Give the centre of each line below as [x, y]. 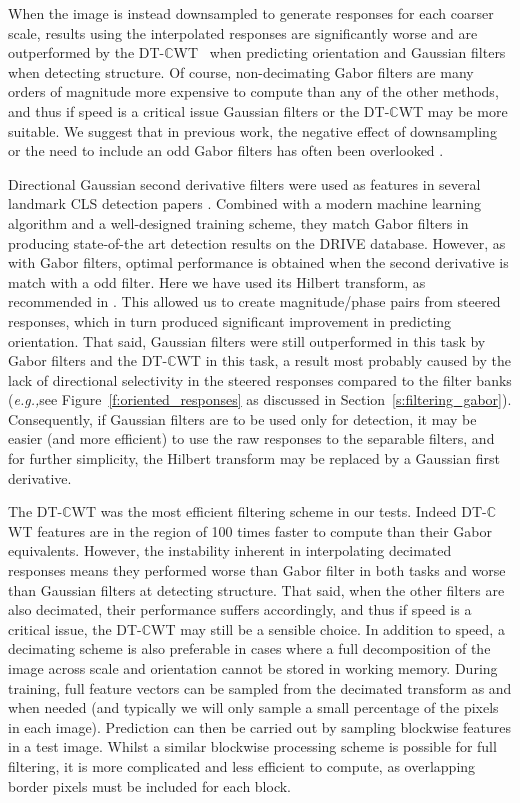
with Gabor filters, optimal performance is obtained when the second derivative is [258, 262]
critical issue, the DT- [75, 628]
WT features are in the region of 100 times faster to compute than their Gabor [250, 530]
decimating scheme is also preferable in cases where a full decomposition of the [249, 648]
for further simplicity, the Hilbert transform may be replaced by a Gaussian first [254, 458]
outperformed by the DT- [86, 52]
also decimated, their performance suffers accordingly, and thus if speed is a [240, 609]
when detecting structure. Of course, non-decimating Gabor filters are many [241, 71]
